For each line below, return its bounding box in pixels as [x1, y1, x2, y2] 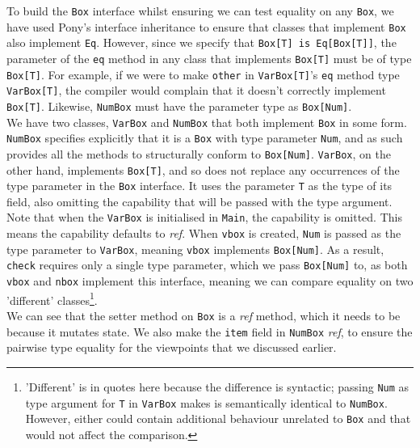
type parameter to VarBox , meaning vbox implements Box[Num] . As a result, [6, 240, 384, 257]
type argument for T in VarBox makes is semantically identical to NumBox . [25, 394, 388, 411]
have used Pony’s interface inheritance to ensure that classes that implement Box [6, 18, 406, 35]
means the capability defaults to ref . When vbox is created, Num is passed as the [6, 225, 401, 242]
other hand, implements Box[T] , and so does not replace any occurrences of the [6, 161, 400, 178]
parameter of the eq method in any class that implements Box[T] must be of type [6, 49, 412, 66]
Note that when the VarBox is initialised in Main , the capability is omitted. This [6, 209, 402, 226]
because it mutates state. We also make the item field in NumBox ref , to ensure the [6, 323, 413, 340]
